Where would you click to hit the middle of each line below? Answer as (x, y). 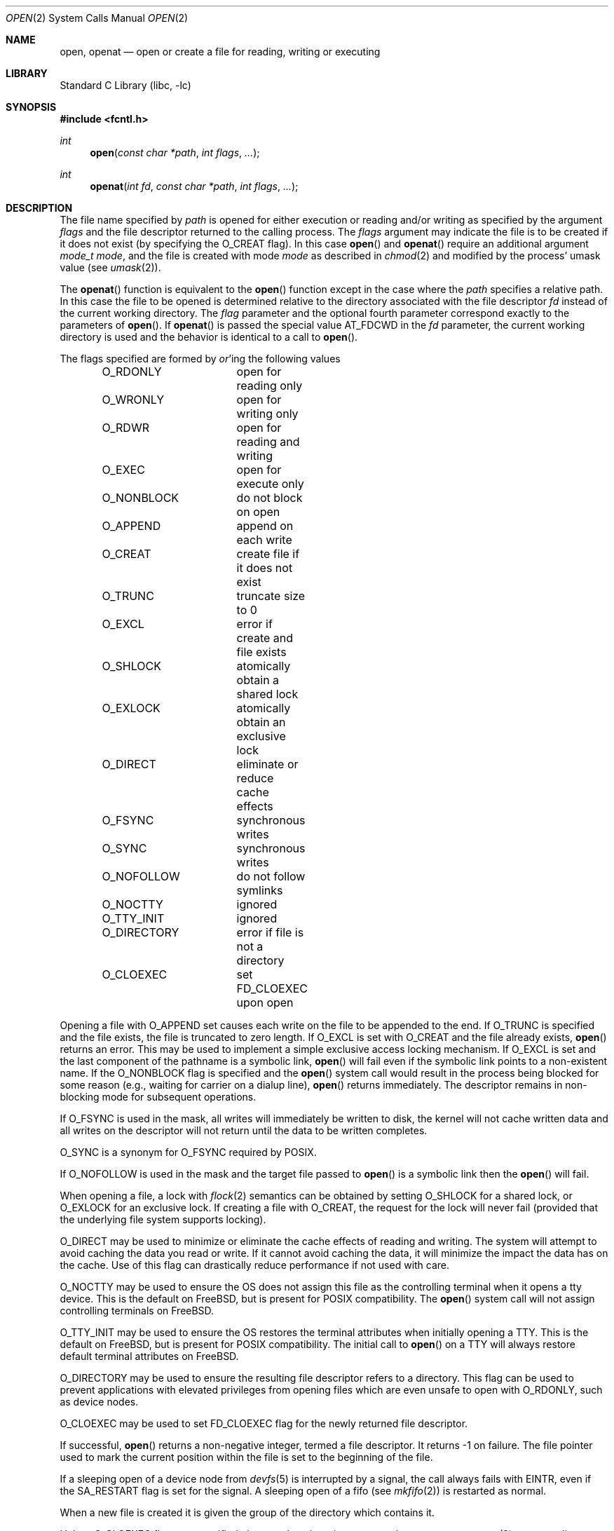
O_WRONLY (133, 400)
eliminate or (267, 764)
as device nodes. (99, 1402)
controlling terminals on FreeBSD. (137, 1311)
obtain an (261, 722)
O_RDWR (125, 428)
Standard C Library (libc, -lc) (125, 85)
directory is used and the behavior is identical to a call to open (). (209, 337)
